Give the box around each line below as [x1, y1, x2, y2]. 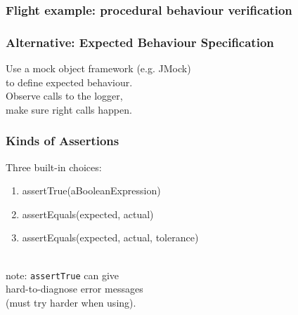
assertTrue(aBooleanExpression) [22, 183, 161, 198]
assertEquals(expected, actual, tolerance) [22, 230, 199, 245]
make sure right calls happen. [6, 102, 132, 116]
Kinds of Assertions [6, 132, 119, 149]
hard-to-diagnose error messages [6, 281, 143, 296]
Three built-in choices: [6, 159, 102, 174]
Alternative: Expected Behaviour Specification [6, 33, 274, 51]
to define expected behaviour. [6, 74, 133, 89]
